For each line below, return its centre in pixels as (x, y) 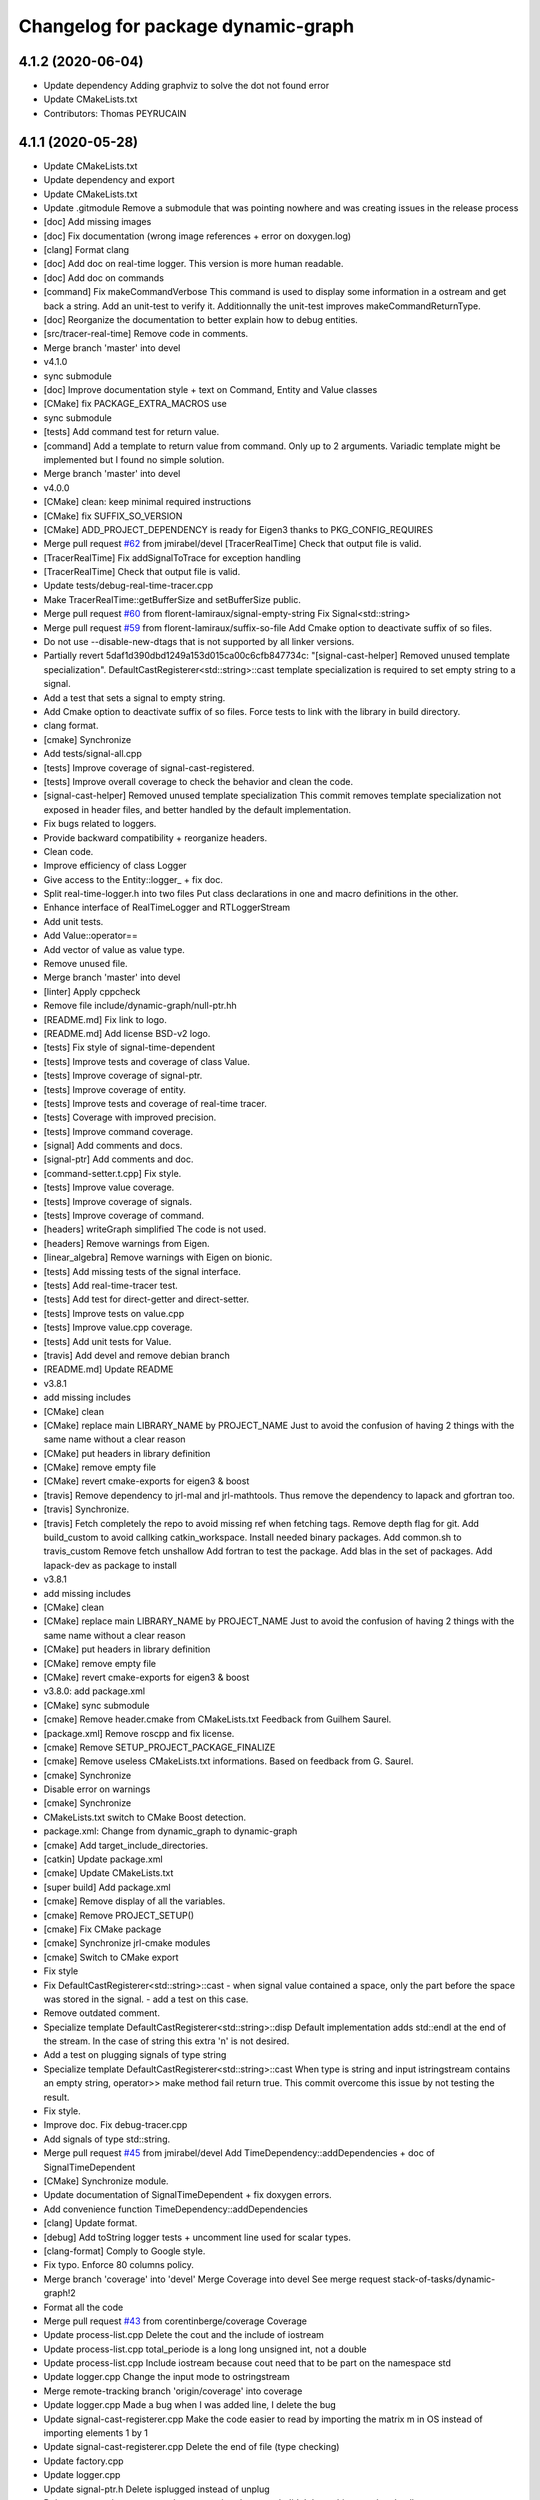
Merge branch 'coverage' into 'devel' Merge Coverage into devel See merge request (217, 2279)
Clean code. (68, 851)
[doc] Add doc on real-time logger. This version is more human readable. (193, 264)
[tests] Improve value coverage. (109, 1187)
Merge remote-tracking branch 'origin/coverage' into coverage (173, 2391)
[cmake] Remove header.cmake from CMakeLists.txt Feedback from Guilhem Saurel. (217, 1719)
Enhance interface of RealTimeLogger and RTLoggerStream (167, 907)
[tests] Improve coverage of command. (124, 1216)
